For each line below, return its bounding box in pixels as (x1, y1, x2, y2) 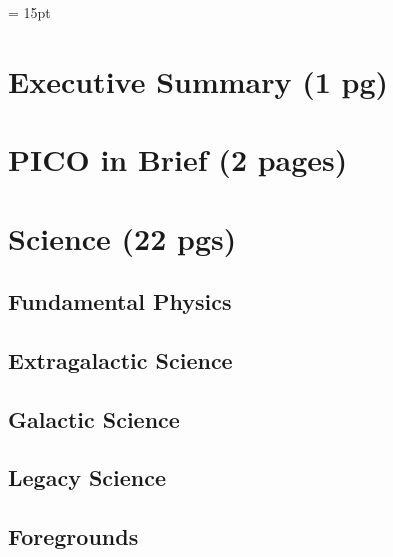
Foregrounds (8, 521, 139, 552)
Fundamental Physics (8, 286, 232, 317)
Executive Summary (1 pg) (8, 60, 389, 101)
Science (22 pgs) (8, 217, 237, 258)
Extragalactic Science (8, 344, 233, 375)
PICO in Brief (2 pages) (8, 139, 348, 180)
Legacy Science (8, 462, 167, 493)
